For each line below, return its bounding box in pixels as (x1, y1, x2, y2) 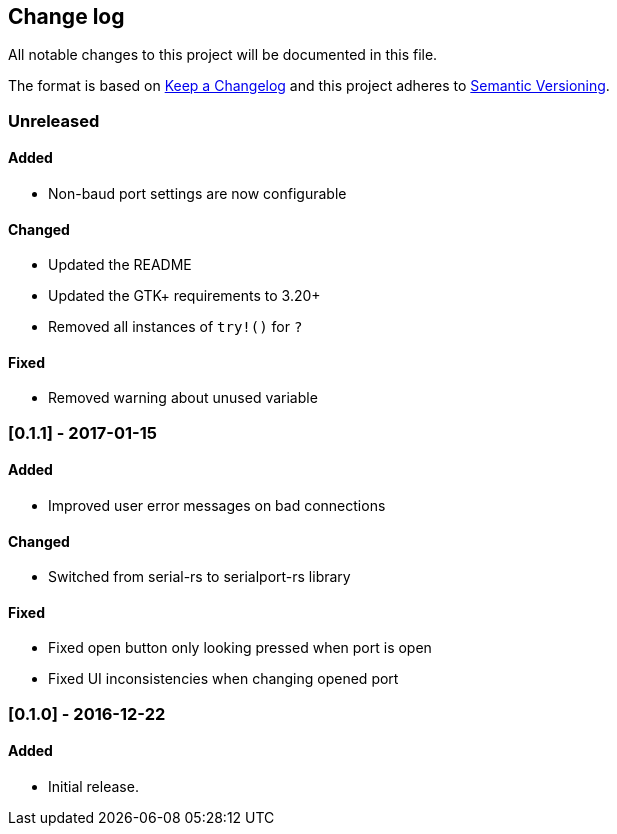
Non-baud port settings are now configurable (48, 185, 347, 203)
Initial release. (48, 778, 139, 796)
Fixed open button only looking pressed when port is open (48, 639, 432, 657)
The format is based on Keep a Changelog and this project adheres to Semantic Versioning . (8, 77, 610, 95)
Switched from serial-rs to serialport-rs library (48, 568, 351, 586)
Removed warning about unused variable (48, 389, 318, 407)
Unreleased (8, 110, 100, 131)
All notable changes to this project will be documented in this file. (8, 46, 438, 64)
